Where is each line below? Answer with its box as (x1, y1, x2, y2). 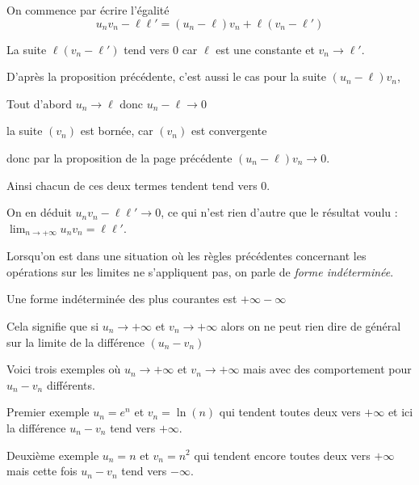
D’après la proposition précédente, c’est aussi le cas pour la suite (6, 68, 326, 85)
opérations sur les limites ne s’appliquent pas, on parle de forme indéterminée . (6, 263, 394, 280)
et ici (388, 403, 413, 420)
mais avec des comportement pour (243, 361, 412, 377)
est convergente (191, 122, 267, 139)
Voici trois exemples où (6, 361, 121, 377)
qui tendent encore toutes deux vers (194, 446, 371, 463)
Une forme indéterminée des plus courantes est (6, 290, 237, 307)
